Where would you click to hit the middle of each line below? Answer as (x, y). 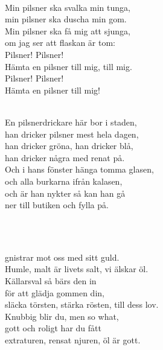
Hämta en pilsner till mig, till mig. (69, 66)
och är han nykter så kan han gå (65, 193)
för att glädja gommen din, (55, 292)
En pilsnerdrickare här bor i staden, (71, 122)
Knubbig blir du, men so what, (62, 316)
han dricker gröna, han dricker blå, (69, 146)
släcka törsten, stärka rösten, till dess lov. (82, 304)
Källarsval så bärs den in (51, 281)
